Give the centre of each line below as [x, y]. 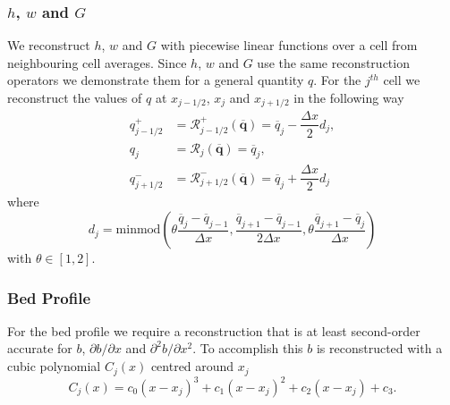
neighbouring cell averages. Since [97, 62]
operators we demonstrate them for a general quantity [156, 80]
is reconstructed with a [379, 348]
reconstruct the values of [75, 97]
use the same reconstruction [333, 62]
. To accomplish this [248, 348]
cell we [402, 80]
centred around [192, 366]
